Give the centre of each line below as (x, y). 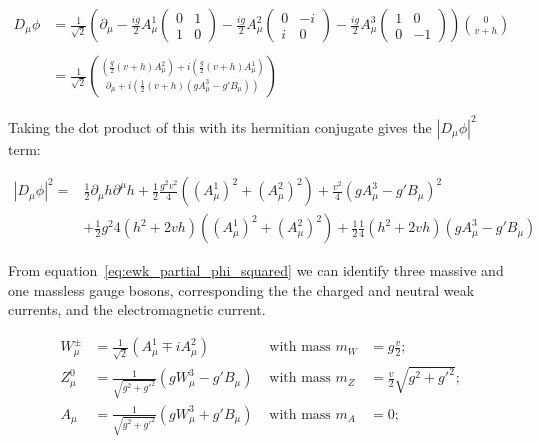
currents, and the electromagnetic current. (137, 309)
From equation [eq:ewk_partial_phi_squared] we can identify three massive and (256, 270)
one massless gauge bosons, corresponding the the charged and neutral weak (241, 289)
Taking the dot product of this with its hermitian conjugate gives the (220, 126)
